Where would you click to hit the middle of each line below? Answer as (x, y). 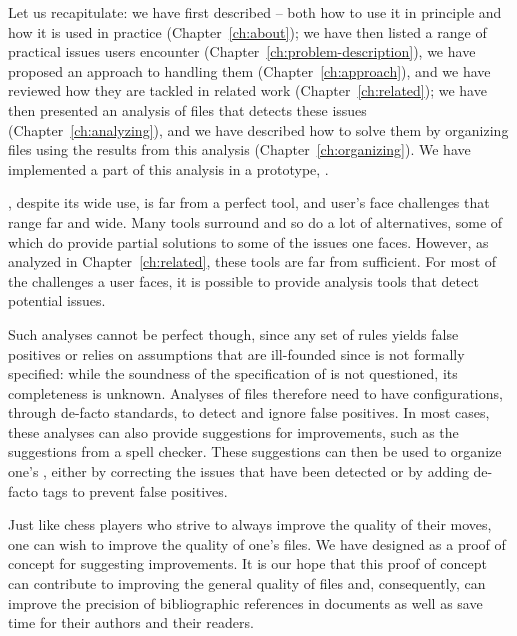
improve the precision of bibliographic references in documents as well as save (245, 602)
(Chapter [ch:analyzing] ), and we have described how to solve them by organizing (258, 129)
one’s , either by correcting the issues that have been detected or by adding (238, 471)
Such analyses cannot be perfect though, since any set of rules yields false (233, 333)
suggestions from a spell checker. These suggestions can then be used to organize (255, 451)
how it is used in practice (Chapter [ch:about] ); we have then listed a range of (247, 31)
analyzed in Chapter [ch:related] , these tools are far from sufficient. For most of (252, 261)
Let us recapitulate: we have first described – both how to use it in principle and (255, 12)
